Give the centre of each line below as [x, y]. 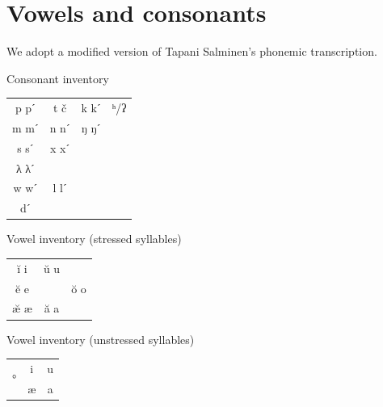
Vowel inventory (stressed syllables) [94, 239]
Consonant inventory [58, 78]
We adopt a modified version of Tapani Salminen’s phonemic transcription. [192, 51]
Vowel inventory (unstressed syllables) [101, 339]
